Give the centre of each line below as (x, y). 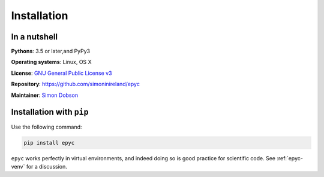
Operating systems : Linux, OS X (52, 62)
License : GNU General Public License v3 (61, 73)
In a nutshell (34, 37)
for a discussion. (46, 166)
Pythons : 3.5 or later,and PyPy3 (51, 51)
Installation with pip (50, 112)
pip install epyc (49, 143)
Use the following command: (46, 127)
